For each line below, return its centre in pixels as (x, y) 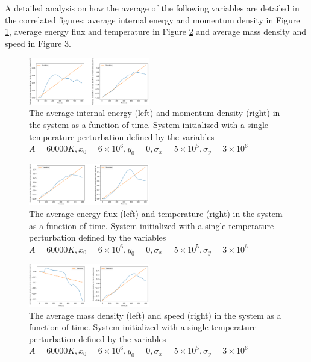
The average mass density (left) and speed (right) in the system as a (155, 315)
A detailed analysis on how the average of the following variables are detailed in (152, 8)
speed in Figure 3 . (38, 43)
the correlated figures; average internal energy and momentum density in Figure (152, 20)
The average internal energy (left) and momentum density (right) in (155, 113)
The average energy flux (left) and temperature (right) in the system (156, 213)
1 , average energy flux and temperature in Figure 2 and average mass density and (155, 32)
